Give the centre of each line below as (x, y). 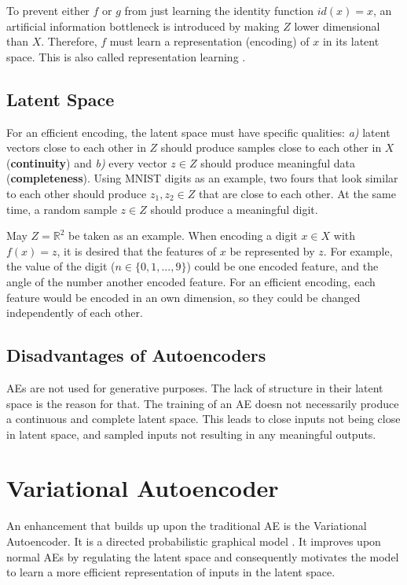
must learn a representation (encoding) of (209, 41)
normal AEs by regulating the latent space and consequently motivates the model (203, 556)
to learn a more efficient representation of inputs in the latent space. (171, 572)
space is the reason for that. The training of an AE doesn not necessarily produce (203, 403)
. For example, (358, 250)
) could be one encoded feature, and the (282, 266)
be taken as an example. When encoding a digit (183, 235)
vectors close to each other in (76, 147)
